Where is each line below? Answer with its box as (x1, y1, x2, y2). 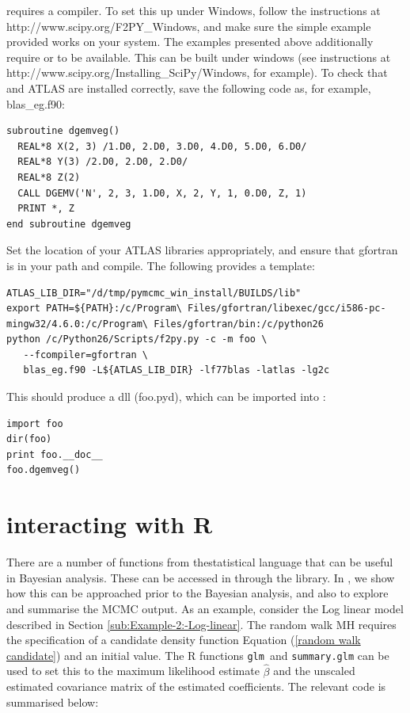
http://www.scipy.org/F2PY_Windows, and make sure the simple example (6, 17, 371, 34)
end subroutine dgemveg (6, 218, 131, 230)
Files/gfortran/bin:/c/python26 (154, 318, 324, 330)
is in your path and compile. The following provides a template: (6, 257, 315, 273)
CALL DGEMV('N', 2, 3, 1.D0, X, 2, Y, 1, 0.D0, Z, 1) (17, 187, 307, 199)
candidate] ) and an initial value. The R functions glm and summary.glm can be (6, 646, 389, 663)
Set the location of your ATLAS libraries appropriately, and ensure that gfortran (6, 242, 398, 258)
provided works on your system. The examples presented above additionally (6, 33, 374, 50)
